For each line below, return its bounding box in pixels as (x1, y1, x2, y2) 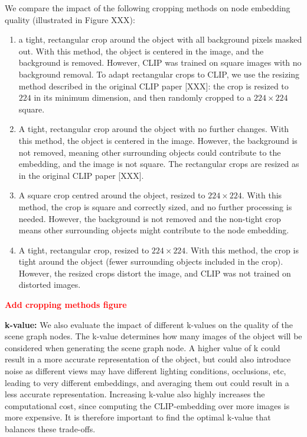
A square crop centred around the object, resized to (18, 189, 205, 201)
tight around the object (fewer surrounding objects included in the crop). (18, 255, 283, 268)
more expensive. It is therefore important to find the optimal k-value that (5, 411, 271, 423)
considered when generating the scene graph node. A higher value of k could (5, 341, 280, 354)
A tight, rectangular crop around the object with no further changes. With (18, 123, 289, 135)
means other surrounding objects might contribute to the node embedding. (18, 224, 289, 236)
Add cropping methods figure (5, 298, 127, 311)
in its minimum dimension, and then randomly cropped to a (34, 91, 252, 104)
